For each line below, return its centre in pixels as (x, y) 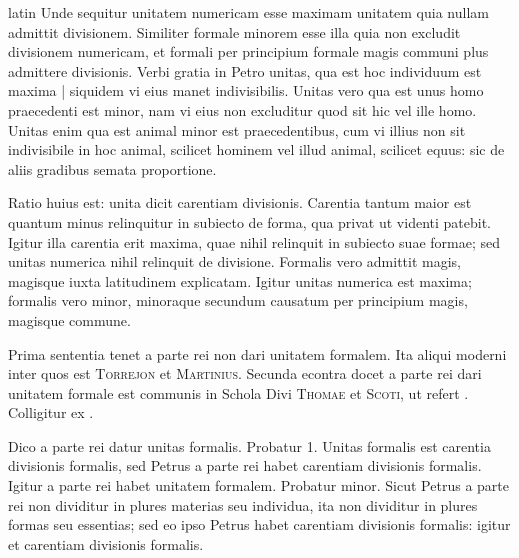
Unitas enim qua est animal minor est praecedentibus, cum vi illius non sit (237, 129)
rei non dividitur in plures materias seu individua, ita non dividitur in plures (243, 504)
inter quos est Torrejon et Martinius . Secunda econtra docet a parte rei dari (245, 373)
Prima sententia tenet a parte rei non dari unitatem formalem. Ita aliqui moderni (257, 353)
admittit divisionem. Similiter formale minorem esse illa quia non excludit (234, 31)
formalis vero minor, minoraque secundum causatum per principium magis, (238, 300)
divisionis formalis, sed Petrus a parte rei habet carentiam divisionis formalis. (245, 465)
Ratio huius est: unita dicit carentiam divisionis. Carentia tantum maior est (240, 202)
